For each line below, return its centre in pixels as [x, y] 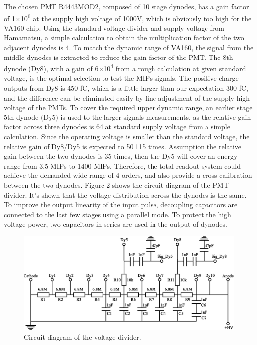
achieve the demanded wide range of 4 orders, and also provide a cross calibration [128, 175]
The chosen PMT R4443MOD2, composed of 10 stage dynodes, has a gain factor [127, 6]
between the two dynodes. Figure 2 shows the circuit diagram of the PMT [116, 185]
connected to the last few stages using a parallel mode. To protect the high [118, 214]
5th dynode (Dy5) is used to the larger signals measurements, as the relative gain [128, 117]
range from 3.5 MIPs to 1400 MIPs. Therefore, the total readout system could [123, 165]
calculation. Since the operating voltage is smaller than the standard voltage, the [127, 137]
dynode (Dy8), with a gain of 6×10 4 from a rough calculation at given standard [125, 68]
